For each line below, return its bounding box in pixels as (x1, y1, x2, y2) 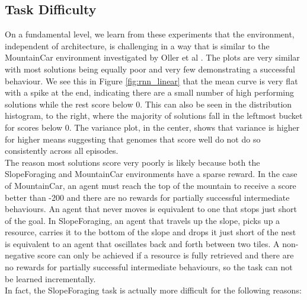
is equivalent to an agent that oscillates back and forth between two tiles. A (5, 237, 280, 250)
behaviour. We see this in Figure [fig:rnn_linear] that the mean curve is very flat (5, 74, 298, 87)
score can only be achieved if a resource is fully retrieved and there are (37, 249, 294, 261)
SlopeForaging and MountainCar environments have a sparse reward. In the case (5, 168, 298, 180)
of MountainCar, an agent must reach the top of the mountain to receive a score (5, 179, 296, 191)
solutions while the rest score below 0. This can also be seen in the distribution (5, 97, 292, 110)
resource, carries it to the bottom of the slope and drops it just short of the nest (5, 226, 296, 238)
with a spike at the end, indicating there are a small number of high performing (5, 86, 295, 99)
